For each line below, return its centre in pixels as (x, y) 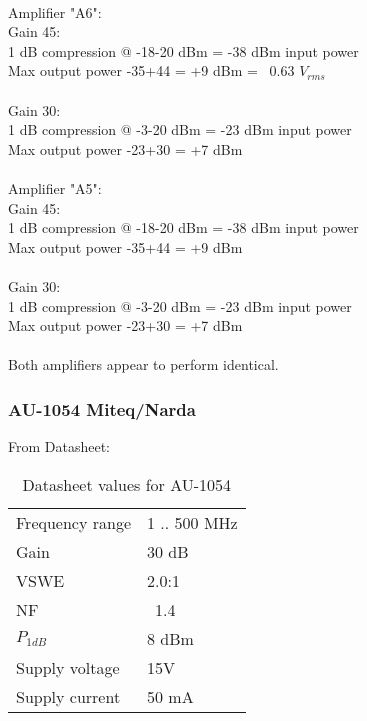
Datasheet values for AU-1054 (127, 484)
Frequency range (73, 522)
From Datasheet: (59, 446)
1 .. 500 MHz (192, 522)
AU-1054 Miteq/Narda (102, 408)
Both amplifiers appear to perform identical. (143, 364)
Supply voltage (68, 667)
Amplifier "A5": (55, 187)
